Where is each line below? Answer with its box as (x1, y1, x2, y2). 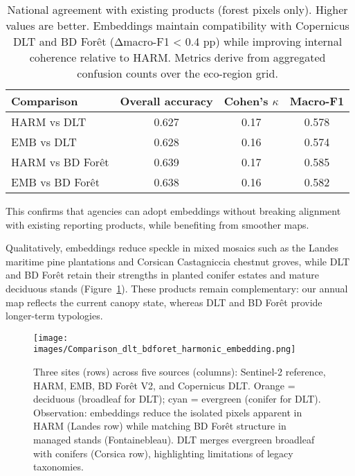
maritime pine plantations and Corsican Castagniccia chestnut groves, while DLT (6, 254, 350, 268)
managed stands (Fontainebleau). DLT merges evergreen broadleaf (33, 432, 315, 447)
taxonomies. (33, 459, 84, 474)
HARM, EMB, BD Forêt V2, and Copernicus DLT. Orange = (33, 378, 295, 392)
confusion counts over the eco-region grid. (77, 65, 278, 81)
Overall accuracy (120, 93, 213, 109)
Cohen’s (224, 93, 268, 109)
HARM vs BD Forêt (11, 154, 109, 170)
